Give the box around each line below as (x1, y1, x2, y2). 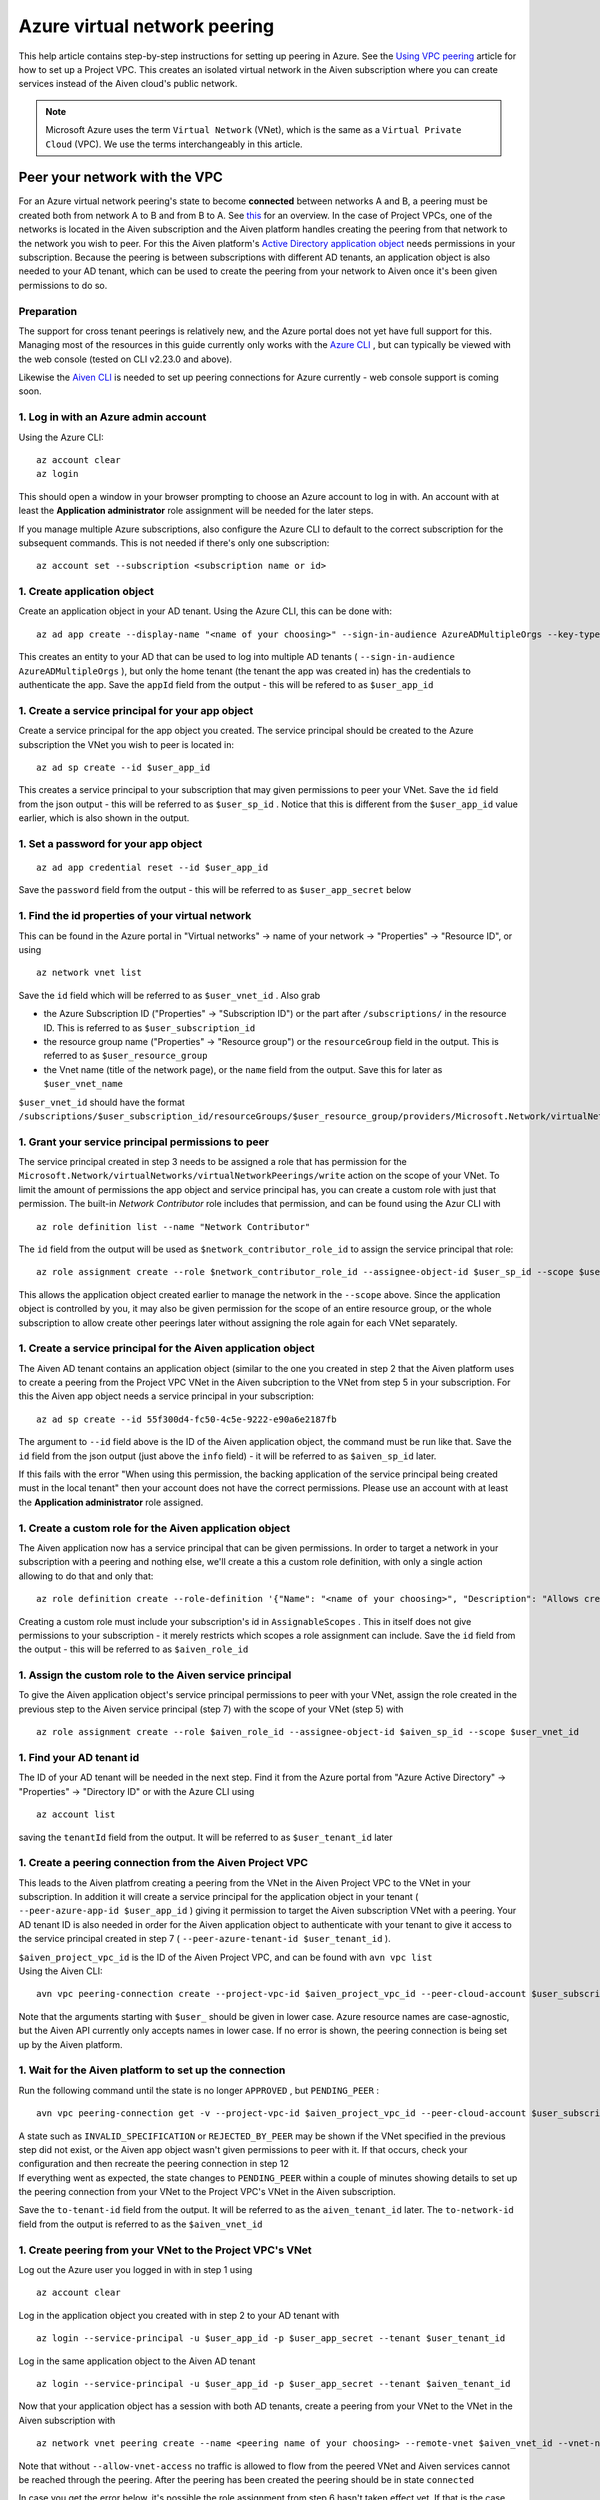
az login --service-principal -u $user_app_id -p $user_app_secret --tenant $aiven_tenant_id (36, 2378, 511, 2389)
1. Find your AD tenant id (18, 1751, 140, 1764)
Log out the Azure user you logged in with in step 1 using (18, 2264, 253, 2275)
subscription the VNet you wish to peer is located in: (18, 738, 235, 750)
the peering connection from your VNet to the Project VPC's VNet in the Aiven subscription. (18, 2186, 397, 2198)
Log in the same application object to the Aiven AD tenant (18, 2355, 256, 2367)
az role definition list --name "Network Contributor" (36, 1221, 311, 1232)
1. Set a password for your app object (18, 836, 203, 850)
